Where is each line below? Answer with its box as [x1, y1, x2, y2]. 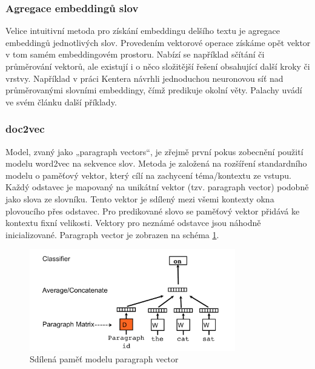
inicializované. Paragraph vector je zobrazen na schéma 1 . [5, 228, 219, 241]
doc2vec [5, 121, 45, 136]
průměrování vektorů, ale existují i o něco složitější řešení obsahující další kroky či [5, 60, 310, 72]
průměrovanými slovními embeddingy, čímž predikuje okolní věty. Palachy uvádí [5, 84, 302, 96]
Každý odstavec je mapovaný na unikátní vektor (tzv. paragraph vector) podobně [5, 181, 309, 193]
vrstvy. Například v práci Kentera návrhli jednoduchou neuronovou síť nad [5, 71, 283, 84]
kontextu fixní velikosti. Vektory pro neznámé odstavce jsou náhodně [5, 216, 261, 229]
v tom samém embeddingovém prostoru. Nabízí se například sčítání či [5, 48, 265, 61]
